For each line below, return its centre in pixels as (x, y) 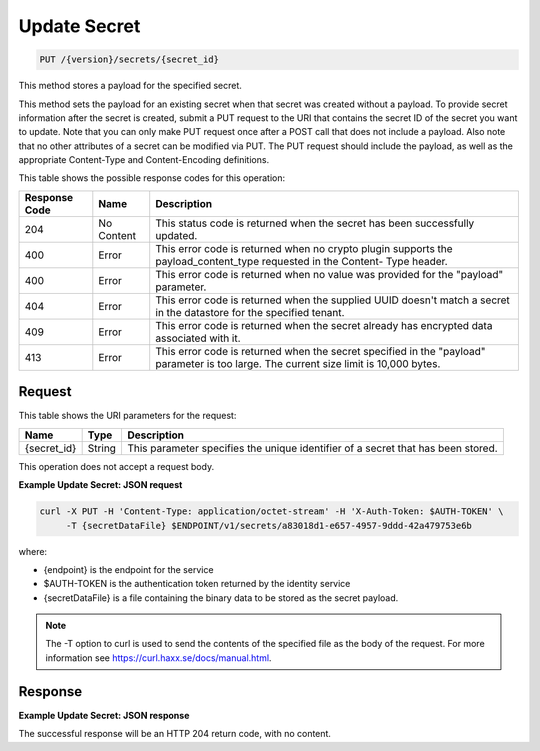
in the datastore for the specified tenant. (250, 312)
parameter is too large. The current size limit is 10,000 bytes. (298, 363)
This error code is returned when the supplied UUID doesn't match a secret (332, 300)
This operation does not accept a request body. (116, 466)
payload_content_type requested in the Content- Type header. (302, 261)
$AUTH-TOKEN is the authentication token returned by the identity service (197, 584)
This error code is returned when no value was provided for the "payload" (329, 274)
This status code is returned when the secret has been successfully (315, 223)
